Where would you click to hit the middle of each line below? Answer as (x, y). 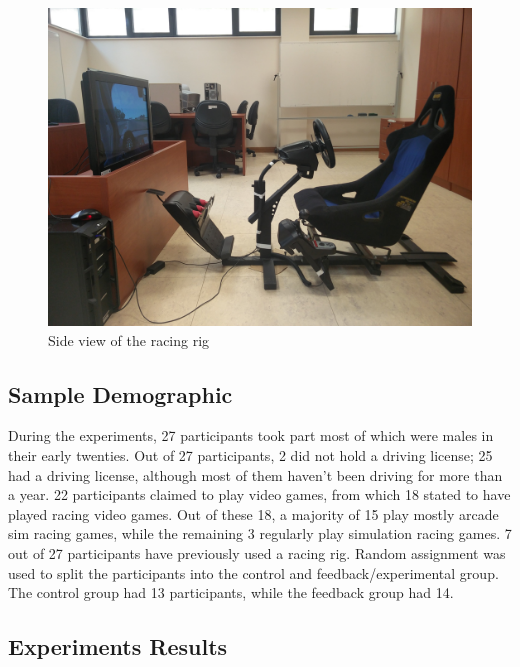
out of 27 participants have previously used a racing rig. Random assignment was (257, 552)
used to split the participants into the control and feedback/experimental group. (253, 572)
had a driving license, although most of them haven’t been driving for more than (255, 474)
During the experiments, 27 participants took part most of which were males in (251, 435)
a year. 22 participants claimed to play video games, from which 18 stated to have (259, 494)
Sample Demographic (120, 393)
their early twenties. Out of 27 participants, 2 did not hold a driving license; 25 (250, 454)
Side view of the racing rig (129, 339)
